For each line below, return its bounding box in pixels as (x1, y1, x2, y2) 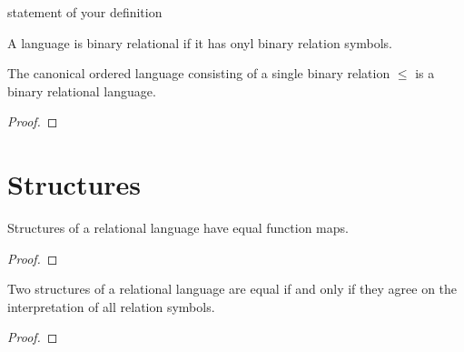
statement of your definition (7, 3, 163, 21)
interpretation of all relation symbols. (7, 297, 215, 316)
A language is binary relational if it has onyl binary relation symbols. (7, 33, 393, 52)
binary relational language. (7, 81, 156, 100)
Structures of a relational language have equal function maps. (7, 218, 349, 237)
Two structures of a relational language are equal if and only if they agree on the (7, 279, 458, 298)
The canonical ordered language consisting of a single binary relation (7, 64, 390, 83)
